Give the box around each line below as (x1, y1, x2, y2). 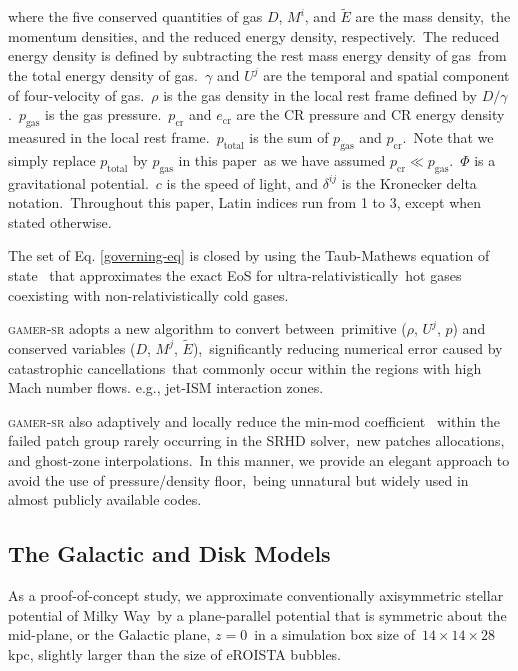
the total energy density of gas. (8, 65, 198, 85)
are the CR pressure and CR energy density (236, 104, 505, 125)
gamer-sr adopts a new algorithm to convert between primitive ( (8, 318, 407, 339)
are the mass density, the (355, 6, 511, 27)
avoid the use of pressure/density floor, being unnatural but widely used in (8, 469, 469, 490)
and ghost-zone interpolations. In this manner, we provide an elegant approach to (8, 449, 510, 470)
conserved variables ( (8, 337, 136, 358)
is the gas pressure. (45, 104, 162, 125)
